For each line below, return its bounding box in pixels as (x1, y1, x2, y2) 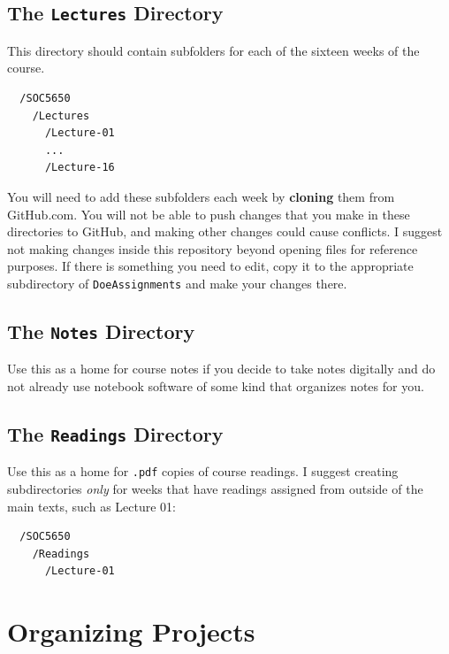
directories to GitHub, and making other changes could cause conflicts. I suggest (7, 222, 443, 241)
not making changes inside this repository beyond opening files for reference (7, 239, 418, 258)
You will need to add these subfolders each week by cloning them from (7, 187, 395, 205)
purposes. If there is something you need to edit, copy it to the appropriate (7, 257, 414, 275)
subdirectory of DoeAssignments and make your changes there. (7, 273, 347, 292)
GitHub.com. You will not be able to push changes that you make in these (7, 204, 410, 223)
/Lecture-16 (44, 161, 115, 174)
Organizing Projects (7, 613, 255, 650)
